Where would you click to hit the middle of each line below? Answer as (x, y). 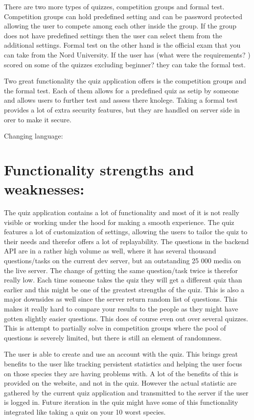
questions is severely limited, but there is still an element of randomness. (113, 337)
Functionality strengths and (99, 169)
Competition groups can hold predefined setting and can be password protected (123, 16)
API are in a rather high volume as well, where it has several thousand (110, 251)
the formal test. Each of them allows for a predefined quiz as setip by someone (121, 90)
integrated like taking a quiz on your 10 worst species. (85, 411)
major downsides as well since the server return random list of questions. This (121, 299)
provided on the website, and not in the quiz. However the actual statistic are (120, 383)
